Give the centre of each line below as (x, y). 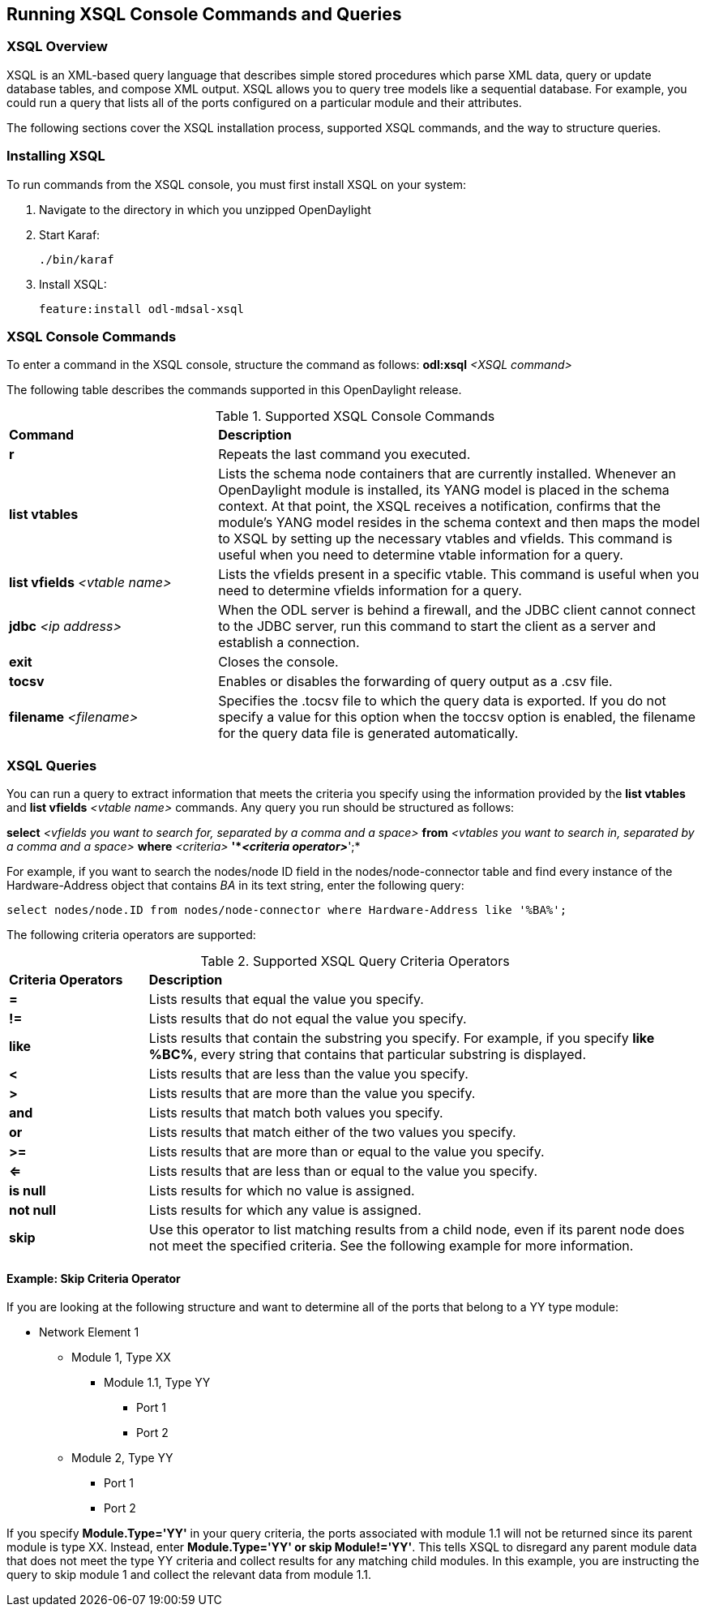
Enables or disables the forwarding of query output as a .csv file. (415, 682)
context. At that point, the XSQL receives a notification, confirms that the (440, 506)
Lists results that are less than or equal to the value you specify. (343, 1171)
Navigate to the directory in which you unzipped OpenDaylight (205, 209)
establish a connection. (289, 643)
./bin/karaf (77, 259)
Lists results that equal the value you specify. (286, 1000)
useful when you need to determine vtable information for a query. (421, 555)
